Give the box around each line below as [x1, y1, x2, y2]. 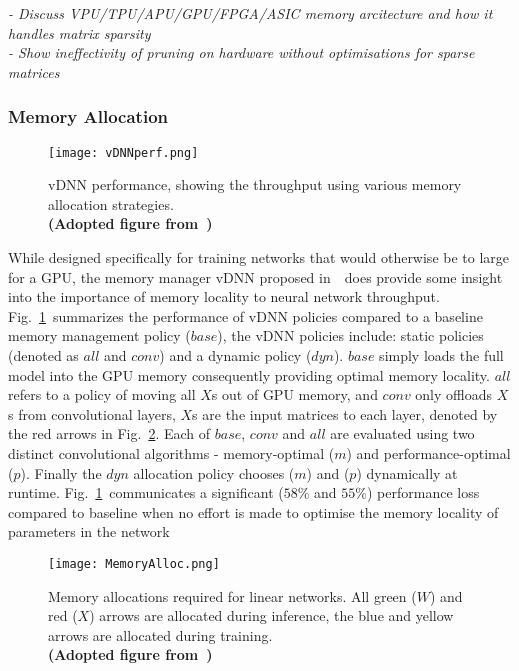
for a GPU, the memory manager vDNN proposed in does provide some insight [8, 266, 503, 287]
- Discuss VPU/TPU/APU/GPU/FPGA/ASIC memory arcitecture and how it [8, 3, 493, 23]
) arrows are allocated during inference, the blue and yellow [89, 605, 454, 626]
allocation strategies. [48, 193, 174, 214]
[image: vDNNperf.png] [48, 145, 199, 160]
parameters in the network [8, 521, 170, 542]
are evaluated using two [330, 423, 475, 444]
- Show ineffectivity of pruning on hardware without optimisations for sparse [8, 42, 475, 63]
